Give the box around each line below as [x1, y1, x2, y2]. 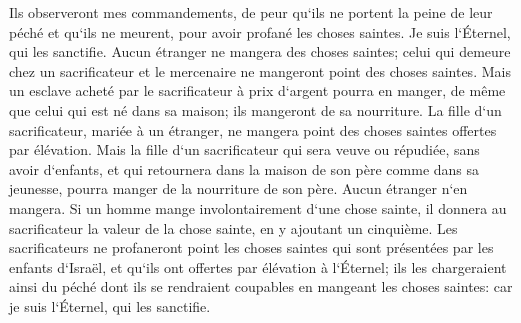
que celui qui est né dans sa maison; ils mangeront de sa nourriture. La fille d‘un [9, 99, 502, 120]
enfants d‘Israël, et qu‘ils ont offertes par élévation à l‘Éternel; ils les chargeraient [9, 256, 507, 277]
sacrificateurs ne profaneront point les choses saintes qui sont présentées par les [9, 237, 494, 258]
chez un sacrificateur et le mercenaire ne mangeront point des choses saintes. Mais [9, 60, 511, 81]
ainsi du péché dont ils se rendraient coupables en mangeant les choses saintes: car [9, 276, 513, 297]
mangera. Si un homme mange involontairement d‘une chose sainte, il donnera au [9, 197, 507, 218]
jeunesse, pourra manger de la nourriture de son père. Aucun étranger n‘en [9, 178, 468, 199]
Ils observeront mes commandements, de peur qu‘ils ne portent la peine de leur [9, 2, 493, 22]
